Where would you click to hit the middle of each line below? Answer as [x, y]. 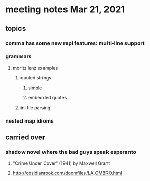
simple [35, 88]
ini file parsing [35, 107]
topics [16, 28]
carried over [25, 138]
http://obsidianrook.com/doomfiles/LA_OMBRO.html [67, 173]
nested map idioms [29, 120]
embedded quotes [47, 97]
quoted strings [36, 77]
